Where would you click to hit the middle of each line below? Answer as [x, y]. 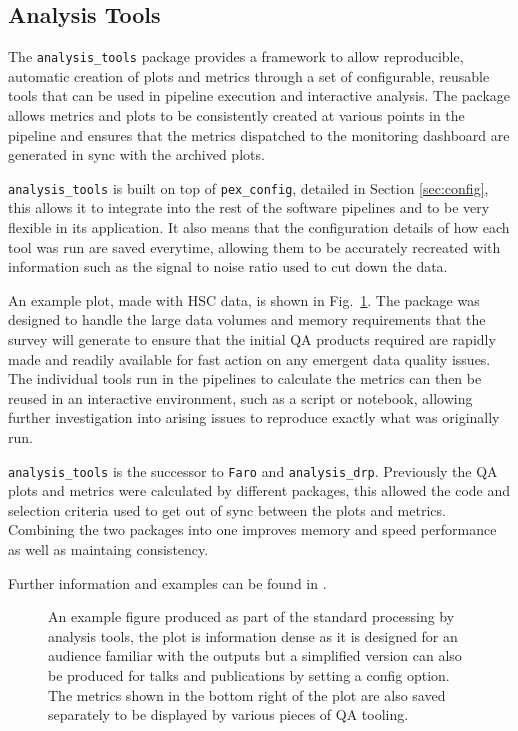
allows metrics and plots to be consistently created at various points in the [236, 115]
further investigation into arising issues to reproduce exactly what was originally [254, 417]
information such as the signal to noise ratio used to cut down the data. [228, 266]
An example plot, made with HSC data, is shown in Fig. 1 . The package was [244, 299]
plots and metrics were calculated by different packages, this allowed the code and [259, 490]
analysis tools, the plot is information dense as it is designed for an [253, 635]
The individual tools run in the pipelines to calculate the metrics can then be [245, 378]
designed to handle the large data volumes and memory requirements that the [247, 319]
